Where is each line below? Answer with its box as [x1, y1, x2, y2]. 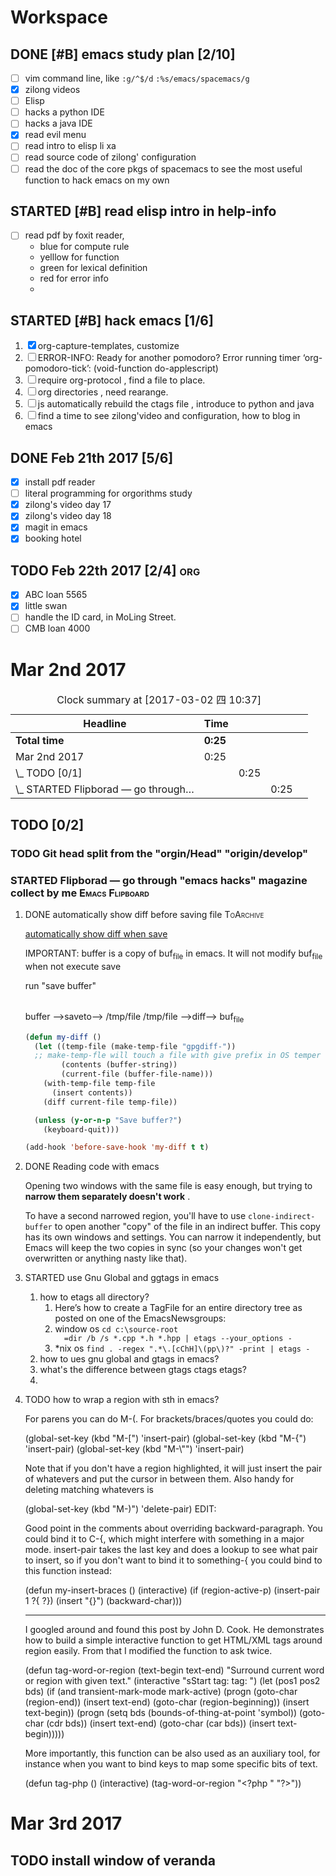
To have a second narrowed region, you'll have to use [24, 1210, 247, 1222]
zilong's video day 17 [24, 499, 112, 511]
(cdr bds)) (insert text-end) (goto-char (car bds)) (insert [46, 1717, 276, 1730]
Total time [15, 734, 65, 748]
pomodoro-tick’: [24, 362, 92, 375]
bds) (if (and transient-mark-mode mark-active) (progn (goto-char [24, 1686, 298, 1698]
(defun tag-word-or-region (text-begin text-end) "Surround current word [24, 1664, 325, 1676]
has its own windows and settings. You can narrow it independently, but [24, 1231, 322, 1243]
